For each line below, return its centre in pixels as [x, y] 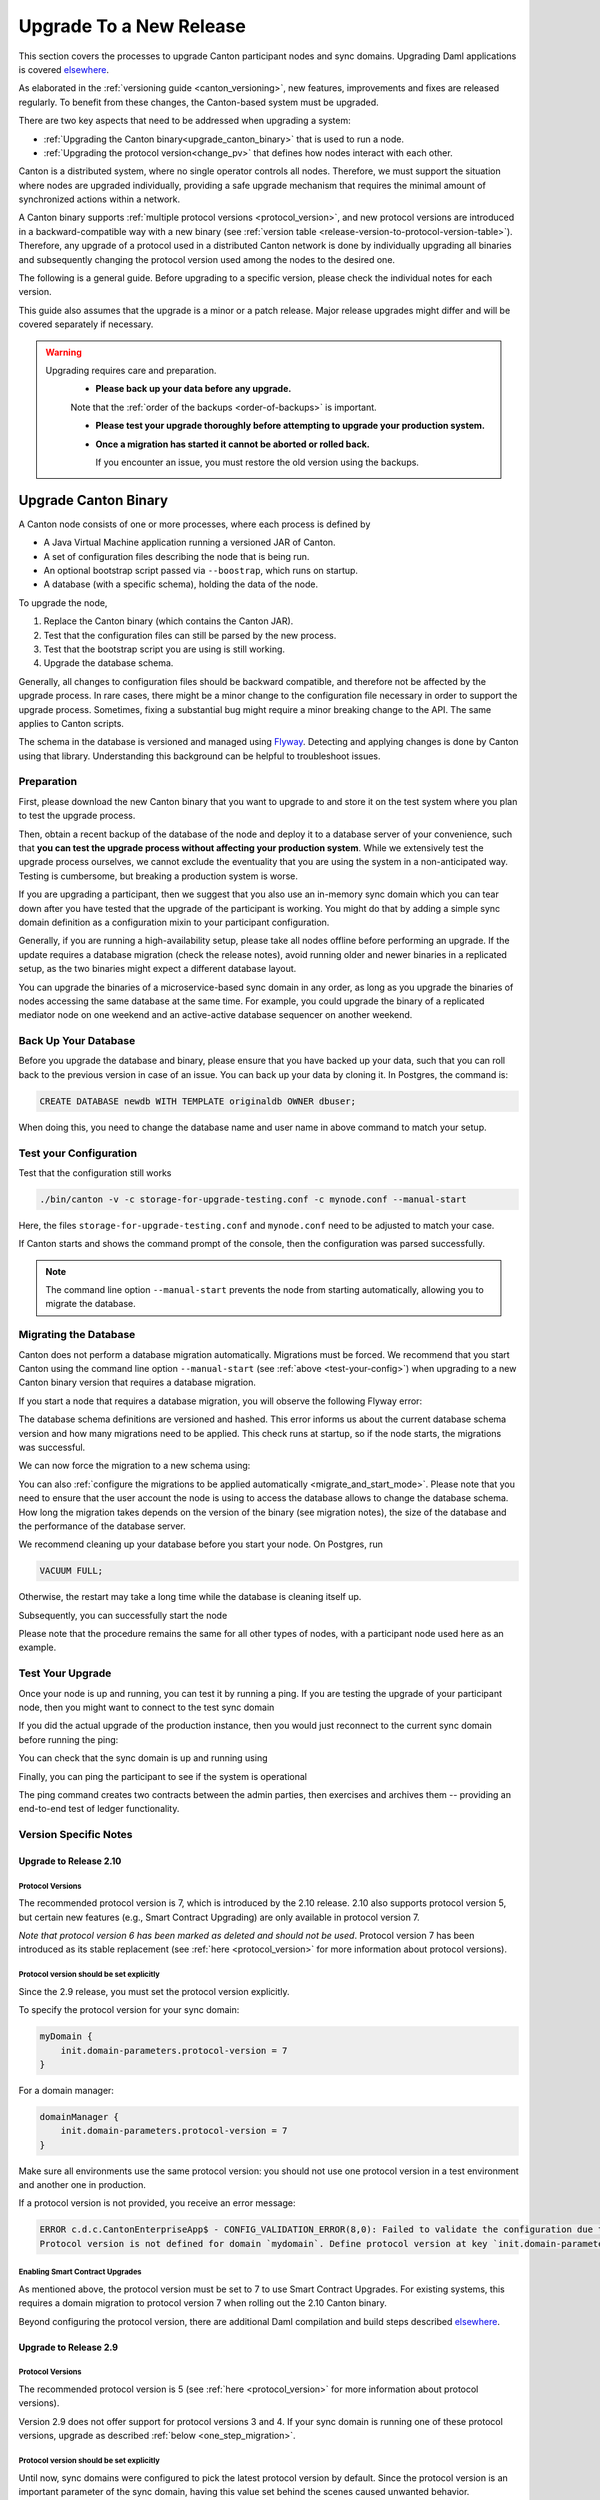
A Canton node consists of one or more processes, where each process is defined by [194, 524]
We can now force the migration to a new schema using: [134, 1466]
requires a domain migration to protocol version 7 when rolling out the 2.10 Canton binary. [202, 2303]
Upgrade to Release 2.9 [68, 2347]
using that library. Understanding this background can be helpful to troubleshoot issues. [199, 756]
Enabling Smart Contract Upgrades [80, 2272]
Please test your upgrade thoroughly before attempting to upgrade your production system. [290, 426]
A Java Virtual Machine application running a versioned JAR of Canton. [189, 542]
